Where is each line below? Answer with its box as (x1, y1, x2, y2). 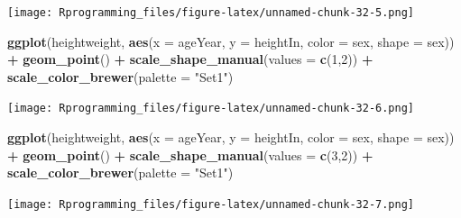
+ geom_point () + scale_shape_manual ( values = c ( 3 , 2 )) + (7, 145, 373, 164)
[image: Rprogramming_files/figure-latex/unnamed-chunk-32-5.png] (7, 6, 415, 19)
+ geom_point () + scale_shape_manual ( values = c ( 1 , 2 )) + (7, 50, 373, 68)
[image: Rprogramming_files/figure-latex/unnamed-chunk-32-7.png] (7, 197, 415, 211)
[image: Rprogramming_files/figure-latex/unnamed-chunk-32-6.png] (7, 102, 415, 115)
